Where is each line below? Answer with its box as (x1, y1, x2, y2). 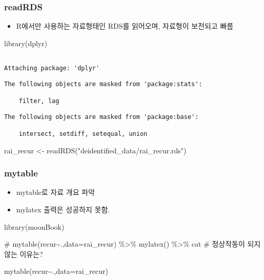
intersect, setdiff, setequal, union (18, 130, 148, 137)
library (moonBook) (4, 221, 65, 232)
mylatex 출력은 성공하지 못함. (16, 204, 110, 215)
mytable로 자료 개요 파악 (16, 187, 95, 197)
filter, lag (18, 97, 59, 105)
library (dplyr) (4, 37, 48, 48)
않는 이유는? (4, 248, 43, 259)
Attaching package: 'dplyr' (4, 65, 100, 72)
